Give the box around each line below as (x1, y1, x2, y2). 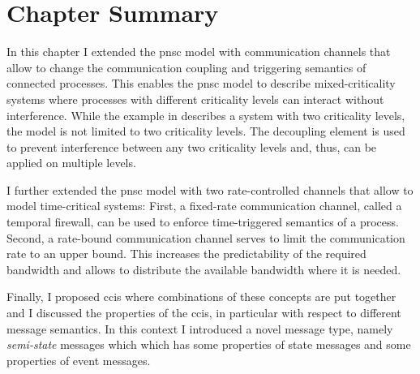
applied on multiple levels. (6, 154, 136, 171)
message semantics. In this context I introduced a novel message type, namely (6, 320, 393, 337)
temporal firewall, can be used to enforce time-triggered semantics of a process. (6, 213, 399, 230)
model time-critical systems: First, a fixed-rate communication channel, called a (6, 197, 402, 214)
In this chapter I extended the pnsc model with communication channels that (6, 43, 391, 60)
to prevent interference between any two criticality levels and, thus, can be (6, 138, 377, 155)
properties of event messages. (6, 351, 151, 368)
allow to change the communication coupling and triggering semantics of (6, 58, 366, 75)
